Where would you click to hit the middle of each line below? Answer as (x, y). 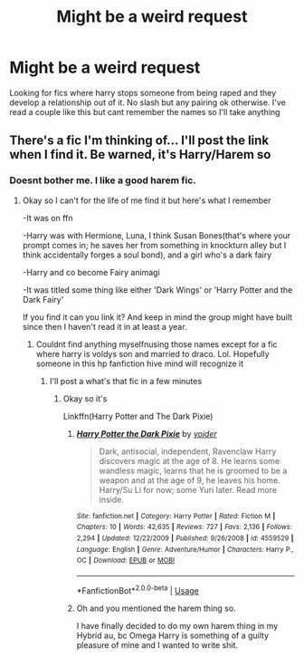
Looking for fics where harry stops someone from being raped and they (143, 92)
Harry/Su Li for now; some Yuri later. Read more (188, 489)
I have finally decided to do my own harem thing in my (177, 625)
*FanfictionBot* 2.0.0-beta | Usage (138, 589)
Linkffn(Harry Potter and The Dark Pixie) (138, 416)
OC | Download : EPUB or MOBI (125, 561)
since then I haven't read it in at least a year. (104, 326)
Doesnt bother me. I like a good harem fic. (103, 180)
